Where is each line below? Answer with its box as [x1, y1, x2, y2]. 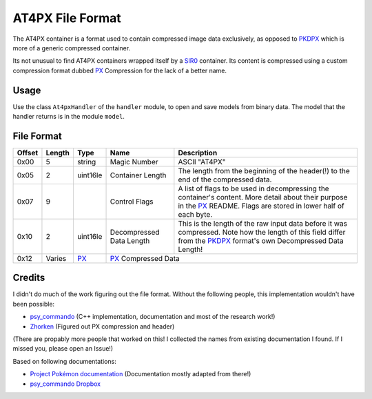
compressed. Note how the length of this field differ [178, 227, 346, 237]
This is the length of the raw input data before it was [178, 218, 348, 228]
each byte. [178, 209, 213, 219]
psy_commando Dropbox [30, 380, 101, 388]
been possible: [12, 300, 55, 308]
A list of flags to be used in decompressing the [178, 184, 330, 193]
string [76, 157, 96, 166]
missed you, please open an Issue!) [12, 344, 114, 353]
